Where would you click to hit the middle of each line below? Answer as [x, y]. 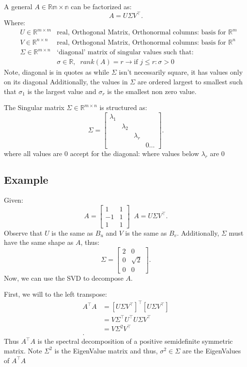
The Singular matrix [34, 107]
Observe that [23, 232]
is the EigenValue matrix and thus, [106, 350]
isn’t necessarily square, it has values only [181, 72]
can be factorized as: [101, 6]
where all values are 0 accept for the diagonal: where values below [101, 153]
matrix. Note [23, 350]
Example [26, 180]
